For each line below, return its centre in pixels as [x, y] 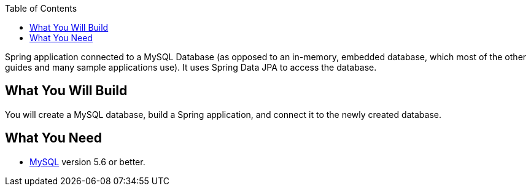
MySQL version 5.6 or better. [87, 162]
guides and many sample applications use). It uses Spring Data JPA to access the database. [191, 67]
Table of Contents [41, 8]
